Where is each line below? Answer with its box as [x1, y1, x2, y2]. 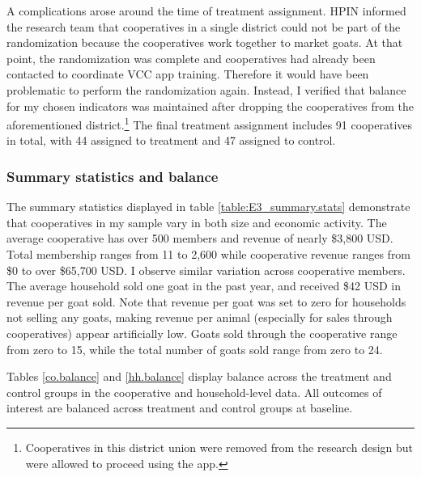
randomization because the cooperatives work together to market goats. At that [6, 34, 403, 51]
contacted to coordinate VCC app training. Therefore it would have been [6, 65, 369, 82]
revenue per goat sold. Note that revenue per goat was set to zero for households [6, 293, 406, 310]
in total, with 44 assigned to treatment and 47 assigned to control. [6, 132, 336, 149]
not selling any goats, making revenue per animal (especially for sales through [6, 309, 393, 326]
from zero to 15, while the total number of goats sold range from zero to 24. [6, 340, 383, 357]
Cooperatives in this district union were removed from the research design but [25, 438, 413, 455]
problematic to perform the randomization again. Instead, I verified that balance [6, 81, 406, 98]
